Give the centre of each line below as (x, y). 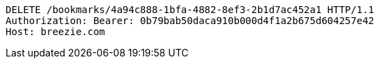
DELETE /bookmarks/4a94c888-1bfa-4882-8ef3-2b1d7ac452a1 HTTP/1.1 (190, 10)
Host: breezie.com (56, 32)
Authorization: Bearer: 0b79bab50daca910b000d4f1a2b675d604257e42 (190, 21)
